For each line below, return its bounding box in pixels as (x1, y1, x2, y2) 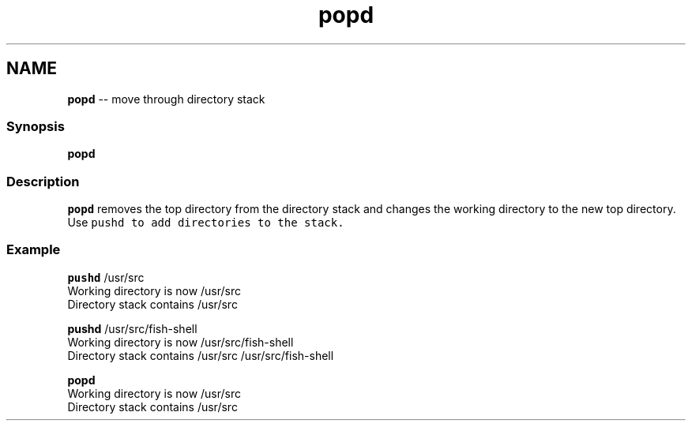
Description (6, 173, 80, 189)
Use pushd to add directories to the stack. (67, 215, 344, 230)
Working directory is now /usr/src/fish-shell (67, 335, 294, 349)
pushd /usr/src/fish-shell (67, 321, 197, 335)
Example (6, 242, 61, 258)
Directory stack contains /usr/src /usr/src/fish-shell (67, 348, 334, 362)
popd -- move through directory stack (67, 92, 265, 106)
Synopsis (6, 118, 65, 134)
